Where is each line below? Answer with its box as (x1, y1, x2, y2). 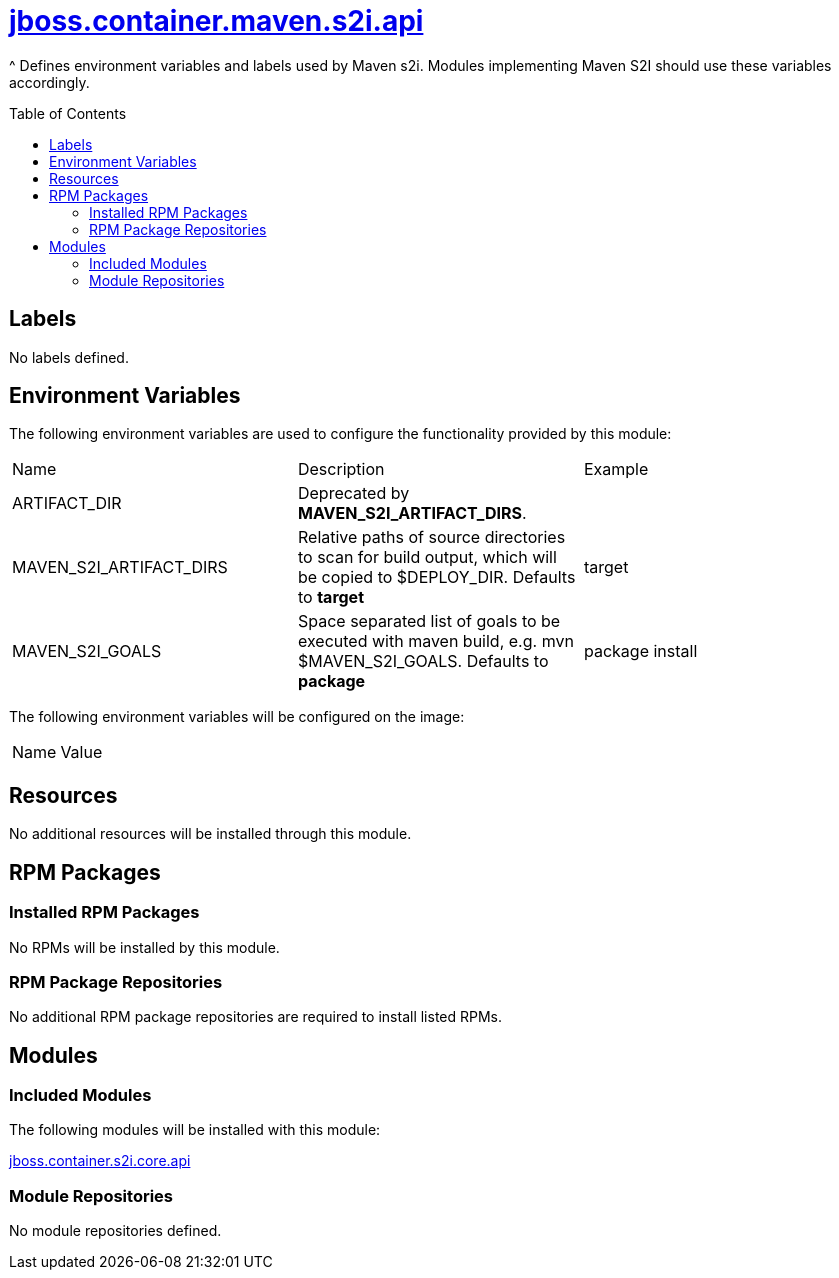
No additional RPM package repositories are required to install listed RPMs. (9, 1008, 503, 1026)
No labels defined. (9, 348, 129, 366)
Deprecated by (297, 483, 410, 504)
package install (583, 641, 698, 662)
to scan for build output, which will (297, 547, 557, 568)
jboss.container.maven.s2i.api (9, 4, 424, 38)
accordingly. (9, 73, 90, 91)
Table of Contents (9, 104, 127, 122)
